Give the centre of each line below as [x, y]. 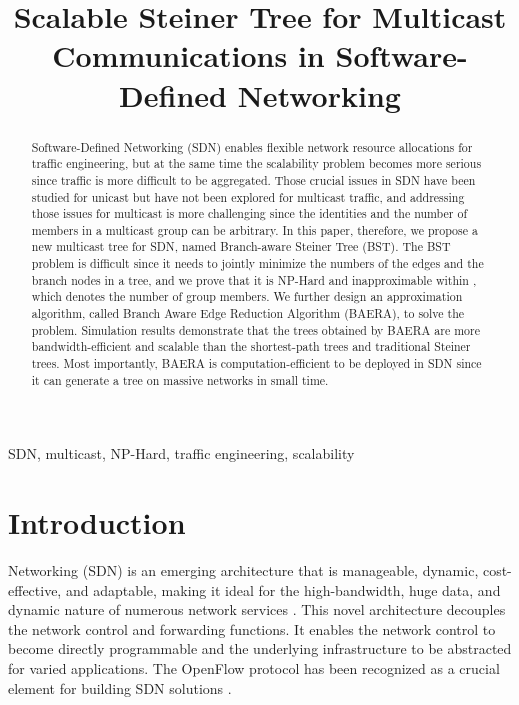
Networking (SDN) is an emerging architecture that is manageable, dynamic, [243, 570]
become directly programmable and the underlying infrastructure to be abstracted [260, 648]
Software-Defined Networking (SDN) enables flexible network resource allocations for [252, 146]
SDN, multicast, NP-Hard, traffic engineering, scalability [181, 453]
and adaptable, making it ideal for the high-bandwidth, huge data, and [283, 589]
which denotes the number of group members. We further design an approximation [247, 296]
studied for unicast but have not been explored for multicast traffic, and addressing [248, 196]
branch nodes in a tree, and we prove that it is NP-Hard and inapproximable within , [254, 279]
